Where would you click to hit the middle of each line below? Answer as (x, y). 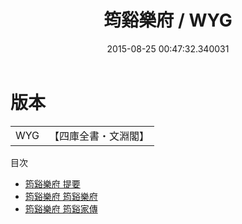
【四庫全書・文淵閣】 (99, 136)
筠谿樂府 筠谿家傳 (61, 208)
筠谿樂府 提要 (52, 183)
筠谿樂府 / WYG (168, 20)
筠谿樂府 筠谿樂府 (61, 196)
